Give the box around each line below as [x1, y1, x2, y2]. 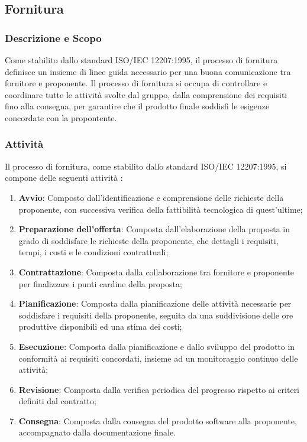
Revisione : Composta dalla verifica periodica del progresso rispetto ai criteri [18, 383, 300, 395]
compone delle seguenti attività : [5, 171, 123, 184]
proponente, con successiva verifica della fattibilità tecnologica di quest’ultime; [18, 203, 303, 215]
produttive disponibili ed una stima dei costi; [18, 320, 182, 333]
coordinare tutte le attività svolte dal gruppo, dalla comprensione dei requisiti [5, 88, 287, 100]
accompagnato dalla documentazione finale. [18, 426, 176, 438]
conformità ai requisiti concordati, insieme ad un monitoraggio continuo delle [18, 352, 298, 364]
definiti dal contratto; [18, 395, 96, 407]
